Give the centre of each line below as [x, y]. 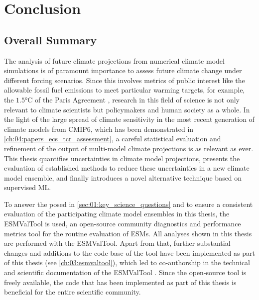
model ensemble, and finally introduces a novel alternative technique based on [123, 177]
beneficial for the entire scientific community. [72, 292]
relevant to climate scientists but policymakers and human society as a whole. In [127, 109]
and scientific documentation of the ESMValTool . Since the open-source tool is [125, 272]
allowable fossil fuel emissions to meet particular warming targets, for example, [125, 90]
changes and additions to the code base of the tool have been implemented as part [129, 252]
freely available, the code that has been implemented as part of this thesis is [120, 282]
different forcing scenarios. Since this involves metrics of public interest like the [125, 80]
